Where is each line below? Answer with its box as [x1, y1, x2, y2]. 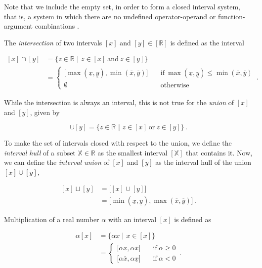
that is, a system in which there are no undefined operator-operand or [4, 11, 216, 21]
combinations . [35, 21, 79, 31]
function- [218, 11, 245, 21]
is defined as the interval [170, 37, 244, 47]
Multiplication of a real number [4, 214, 99, 224]
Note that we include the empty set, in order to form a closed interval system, [4, 1, 240, 11]
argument [4, 21, 33, 31]
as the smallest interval [97, 147, 168, 157]
